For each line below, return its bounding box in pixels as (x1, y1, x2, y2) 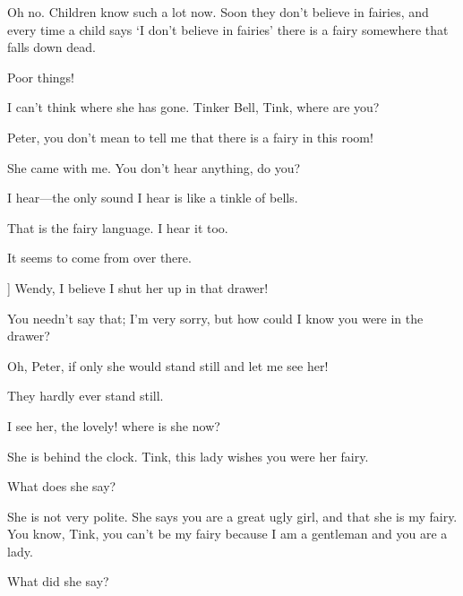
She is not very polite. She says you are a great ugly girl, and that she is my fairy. (7, 506, 458, 525)
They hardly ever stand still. (7, 386, 164, 405)
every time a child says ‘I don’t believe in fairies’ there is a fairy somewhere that (7, 20, 449, 39)
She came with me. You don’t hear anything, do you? (7, 158, 301, 177)
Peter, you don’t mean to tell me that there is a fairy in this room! (7, 127, 373, 146)
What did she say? (7, 572, 109, 591)
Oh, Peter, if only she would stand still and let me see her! (7, 356, 329, 375)
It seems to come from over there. (7, 248, 192, 267)
